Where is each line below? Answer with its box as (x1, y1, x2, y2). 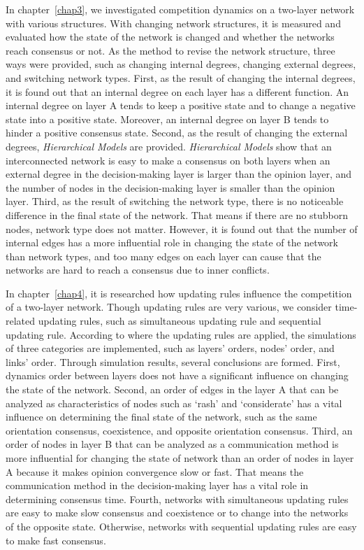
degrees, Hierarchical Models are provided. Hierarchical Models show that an (6, 139, 332, 153)
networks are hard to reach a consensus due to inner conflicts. (6, 262, 270, 277)
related (6, 313, 36, 328)
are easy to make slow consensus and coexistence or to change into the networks (6, 505, 349, 520)
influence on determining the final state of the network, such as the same (6, 409, 317, 424)
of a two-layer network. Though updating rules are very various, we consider (6, 299, 332, 314)
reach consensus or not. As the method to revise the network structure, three (6, 43, 335, 57)
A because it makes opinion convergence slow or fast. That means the (6, 464, 304, 479)
